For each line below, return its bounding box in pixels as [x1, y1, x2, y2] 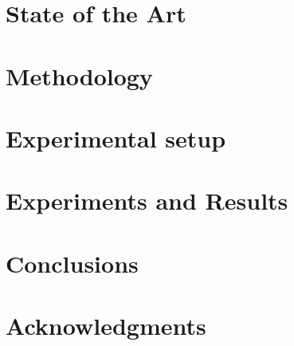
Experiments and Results [6, 184, 288, 217]
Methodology [6, 59, 153, 92]
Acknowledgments [6, 309, 206, 342]
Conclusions [6, 246, 139, 279]
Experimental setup [6, 121, 226, 154]
